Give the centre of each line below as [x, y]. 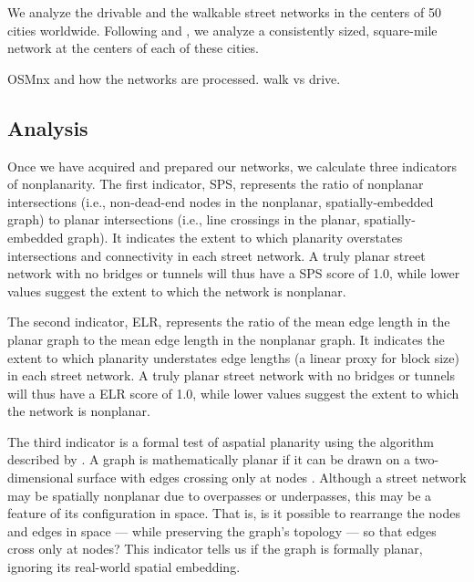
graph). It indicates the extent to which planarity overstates [235, 237]
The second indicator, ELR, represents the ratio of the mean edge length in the [229, 322]
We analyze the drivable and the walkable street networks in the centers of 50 [224, 12]
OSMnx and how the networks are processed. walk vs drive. [174, 78]
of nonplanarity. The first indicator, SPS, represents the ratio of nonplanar [216, 184]
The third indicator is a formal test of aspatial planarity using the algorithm [221, 441]
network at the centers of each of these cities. [133, 48]
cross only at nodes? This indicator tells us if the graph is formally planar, [215, 549]
